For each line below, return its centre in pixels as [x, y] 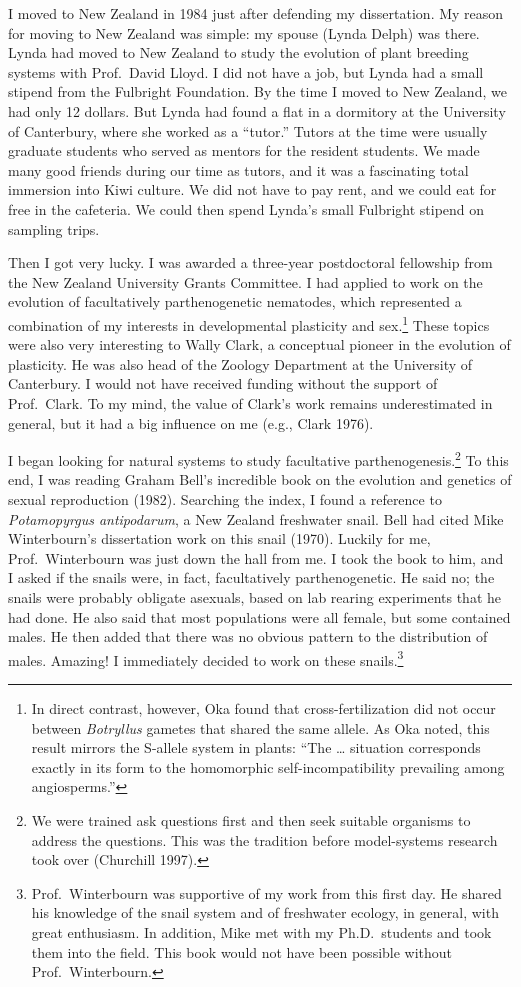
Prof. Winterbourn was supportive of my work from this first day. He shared [266, 892]
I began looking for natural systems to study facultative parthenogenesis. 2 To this [258, 458]
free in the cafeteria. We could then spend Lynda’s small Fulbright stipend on [246, 208]
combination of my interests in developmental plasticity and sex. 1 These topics [249, 323]
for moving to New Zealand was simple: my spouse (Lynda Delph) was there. [244, 32]
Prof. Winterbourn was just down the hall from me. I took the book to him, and [256, 557]
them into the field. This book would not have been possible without [242, 951]
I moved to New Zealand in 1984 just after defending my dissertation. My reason [256, 13]
